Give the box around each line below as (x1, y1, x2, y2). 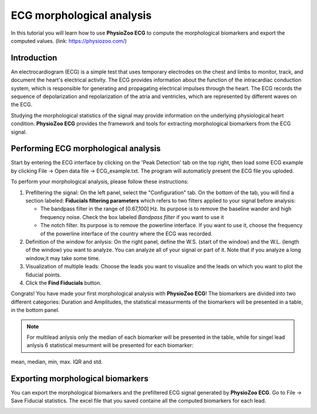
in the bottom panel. (11, 307, 60, 314)
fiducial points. (25, 271, 62, 278)
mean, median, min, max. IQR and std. (11, 358, 103, 365)
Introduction (11, 53, 58, 63)
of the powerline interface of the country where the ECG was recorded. (40, 230, 213, 237)
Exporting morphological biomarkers (11, 373, 149, 383)
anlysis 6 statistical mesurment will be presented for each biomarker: (26, 342, 194, 349)
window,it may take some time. (25, 254, 100, 261)
